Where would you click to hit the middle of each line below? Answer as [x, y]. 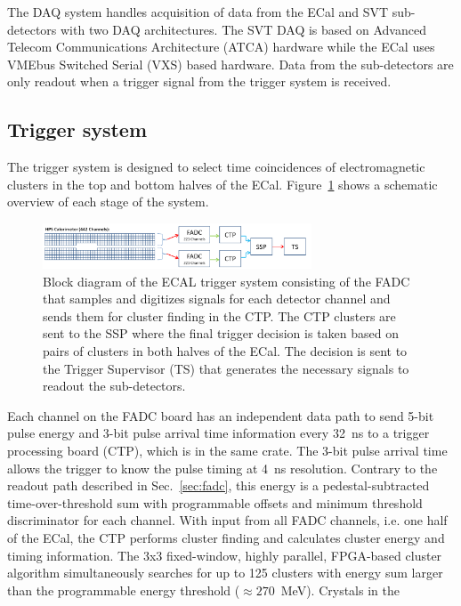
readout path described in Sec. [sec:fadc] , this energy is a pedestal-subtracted [218, 485]
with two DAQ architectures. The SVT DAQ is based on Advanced [243, 29]
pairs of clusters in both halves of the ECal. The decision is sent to [225, 351]
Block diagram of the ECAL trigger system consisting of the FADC [226, 281]
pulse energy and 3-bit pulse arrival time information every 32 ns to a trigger [218, 433]
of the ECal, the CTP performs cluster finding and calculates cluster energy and [226, 537]
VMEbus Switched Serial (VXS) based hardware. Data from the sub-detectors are [230, 64]
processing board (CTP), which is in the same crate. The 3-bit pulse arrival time [227, 450]
